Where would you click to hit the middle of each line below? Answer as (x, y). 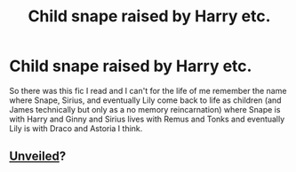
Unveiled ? (38, 156)
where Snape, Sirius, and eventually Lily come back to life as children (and (145, 100)
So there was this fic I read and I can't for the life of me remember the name (148, 90)
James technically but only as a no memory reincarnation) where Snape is (145, 109)
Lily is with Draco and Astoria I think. (76, 128)
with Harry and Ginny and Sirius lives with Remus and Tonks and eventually (147, 119)
